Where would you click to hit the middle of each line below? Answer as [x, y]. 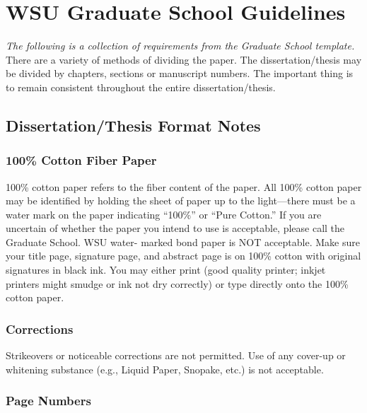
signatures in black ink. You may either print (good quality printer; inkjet [166, 270]
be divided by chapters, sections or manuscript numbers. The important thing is [180, 73]
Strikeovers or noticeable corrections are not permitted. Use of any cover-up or [176, 355]
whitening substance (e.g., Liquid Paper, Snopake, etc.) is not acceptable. [165, 369]
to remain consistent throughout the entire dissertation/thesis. [141, 87]
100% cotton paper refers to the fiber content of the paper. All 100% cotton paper [184, 186]
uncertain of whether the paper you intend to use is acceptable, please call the [175, 228]
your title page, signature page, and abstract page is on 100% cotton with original [183, 256]
